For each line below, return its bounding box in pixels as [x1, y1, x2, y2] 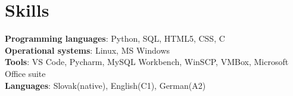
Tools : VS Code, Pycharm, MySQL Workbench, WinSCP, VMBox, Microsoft [5, 55, 289, 68]
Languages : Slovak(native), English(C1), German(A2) [5, 79, 206, 91]
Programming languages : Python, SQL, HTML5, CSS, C [5, 32, 225, 45]
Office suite [5, 67, 46, 79]
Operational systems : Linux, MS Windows [5, 44, 170, 56]
